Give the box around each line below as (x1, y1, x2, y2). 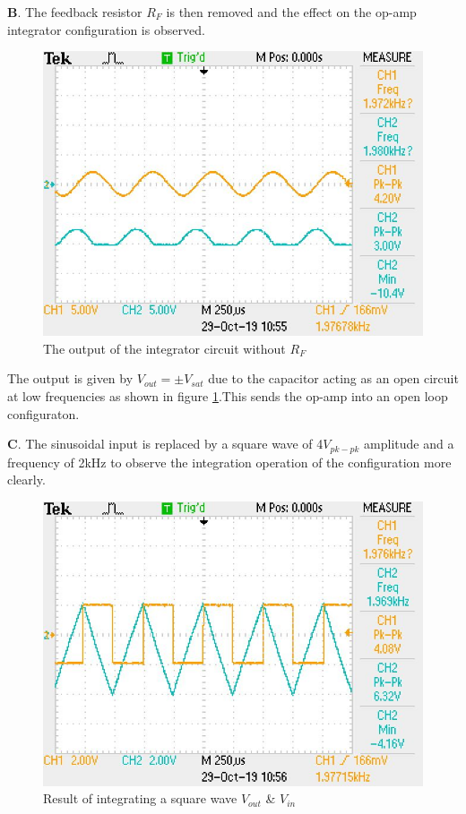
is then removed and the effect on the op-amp (166, 3, 417, 21)
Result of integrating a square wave (43, 789, 237, 808)
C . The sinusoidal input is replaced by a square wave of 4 (7, 434, 324, 453)
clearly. (7, 470, 46, 489)
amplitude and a (364, 434, 454, 453)
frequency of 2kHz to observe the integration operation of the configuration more (7, 452, 452, 471)
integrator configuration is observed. (7, 20, 205, 39)
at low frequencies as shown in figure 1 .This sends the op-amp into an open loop (7, 386, 448, 405)
